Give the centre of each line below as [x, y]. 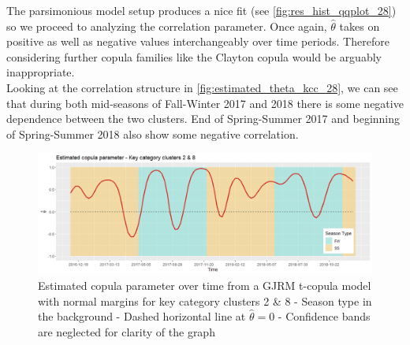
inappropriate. [41, 72]
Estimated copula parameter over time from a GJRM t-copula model [205, 285]
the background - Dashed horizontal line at [142, 316]
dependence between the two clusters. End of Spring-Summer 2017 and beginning [203, 119]
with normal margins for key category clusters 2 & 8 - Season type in [205, 300]
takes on [360, 26]
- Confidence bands [324, 316]
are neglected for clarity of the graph [127, 331]
